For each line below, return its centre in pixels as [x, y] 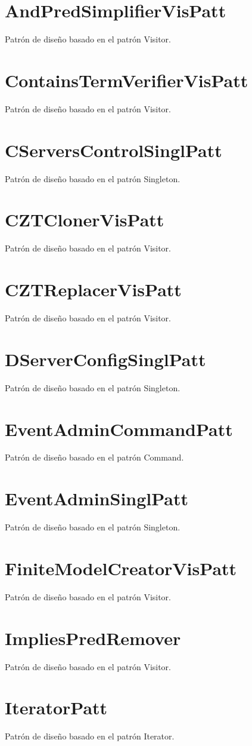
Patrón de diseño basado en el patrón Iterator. [90, 736]
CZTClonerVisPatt [85, 219]
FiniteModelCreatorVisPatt [121, 568]
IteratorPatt [56, 707]
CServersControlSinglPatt [113, 150]
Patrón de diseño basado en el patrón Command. [94, 457]
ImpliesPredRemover [93, 638]
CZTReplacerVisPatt [93, 289]
